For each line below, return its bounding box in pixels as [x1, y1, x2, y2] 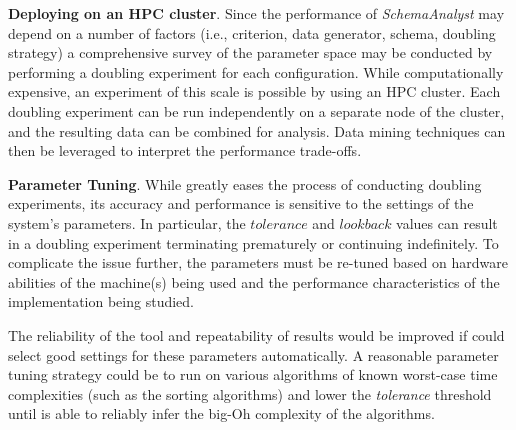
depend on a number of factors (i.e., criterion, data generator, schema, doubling [8, 22, 496, 43]
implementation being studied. [8, 291, 194, 312]
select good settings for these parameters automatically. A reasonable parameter [8, 344, 499, 365]
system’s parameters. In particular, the [8, 212, 246, 233]
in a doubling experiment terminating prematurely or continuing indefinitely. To [8, 232, 499, 253]
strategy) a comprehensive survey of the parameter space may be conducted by [8, 42, 493, 63]
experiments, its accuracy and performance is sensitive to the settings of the [8, 193, 474, 214]
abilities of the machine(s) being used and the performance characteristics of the [8, 271, 500, 292]
